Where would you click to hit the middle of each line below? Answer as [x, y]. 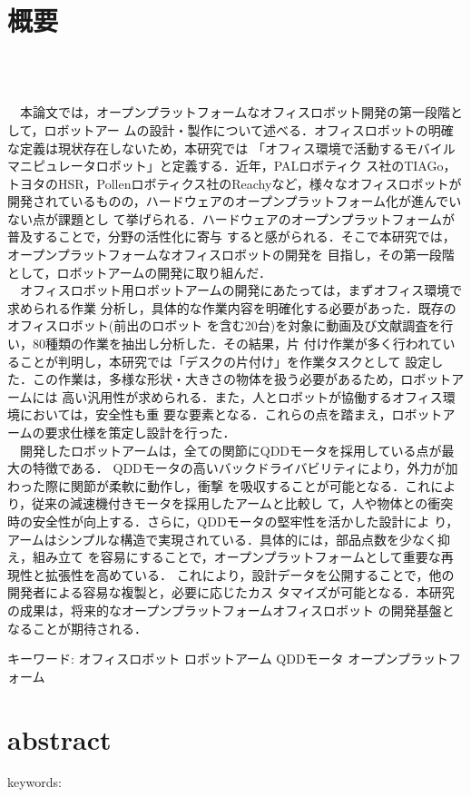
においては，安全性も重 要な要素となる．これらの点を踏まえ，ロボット [231, 414]
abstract [59, 738]
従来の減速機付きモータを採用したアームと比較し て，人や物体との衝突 [243, 503]
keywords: [35, 782]
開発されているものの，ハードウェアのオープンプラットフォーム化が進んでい [235, 201]
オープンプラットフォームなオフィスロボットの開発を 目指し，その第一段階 [231, 255]
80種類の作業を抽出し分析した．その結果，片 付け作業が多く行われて [237, 344]
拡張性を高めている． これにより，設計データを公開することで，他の [250, 574]
